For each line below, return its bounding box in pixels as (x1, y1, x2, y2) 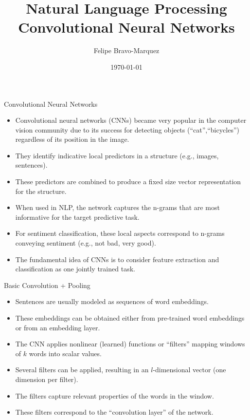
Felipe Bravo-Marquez (93, 45, 160, 56)
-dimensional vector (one (153, 364, 226, 375)
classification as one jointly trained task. (15, 264, 135, 274)
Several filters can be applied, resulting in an (15, 364, 149, 375)
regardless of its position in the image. (15, 134, 129, 144)
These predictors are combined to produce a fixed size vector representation (15, 176, 241, 187)
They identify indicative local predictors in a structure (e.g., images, (15, 150, 219, 160)
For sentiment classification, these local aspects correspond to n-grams (15, 228, 225, 238)
